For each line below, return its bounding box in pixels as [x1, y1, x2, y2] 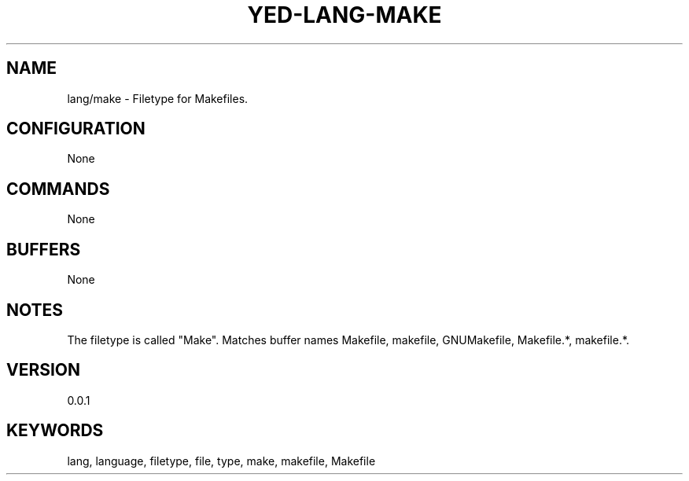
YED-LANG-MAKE [247, 2, 442, 28]
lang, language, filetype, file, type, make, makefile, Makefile [67, 453, 376, 468]
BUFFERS [6, 239, 81, 259]
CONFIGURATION [6, 119, 146, 139]
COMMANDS [6, 178, 110, 199]
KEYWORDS [6, 420, 104, 441]
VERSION [6, 360, 81, 380]
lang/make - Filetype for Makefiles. [67, 91, 249, 105]
